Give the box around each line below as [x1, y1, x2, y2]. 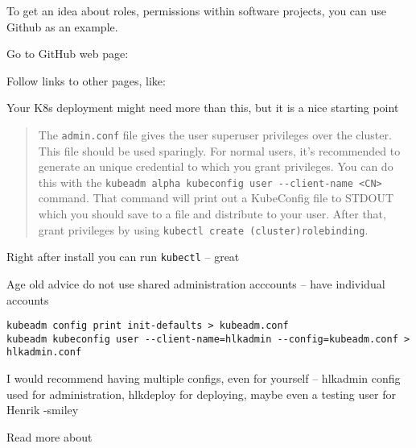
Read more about [6, 428, 93, 445]
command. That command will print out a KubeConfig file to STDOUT [38, 189, 394, 206]
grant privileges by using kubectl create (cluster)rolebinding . [38, 221, 369, 238]
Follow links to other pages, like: [6, 72, 166, 89]
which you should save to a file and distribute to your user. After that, [38, 205, 386, 222]
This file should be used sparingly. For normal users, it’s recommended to [38, 142, 401, 159]
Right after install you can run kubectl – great [6, 248, 240, 265]
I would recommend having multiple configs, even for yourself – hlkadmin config [6, 370, 401, 387]
